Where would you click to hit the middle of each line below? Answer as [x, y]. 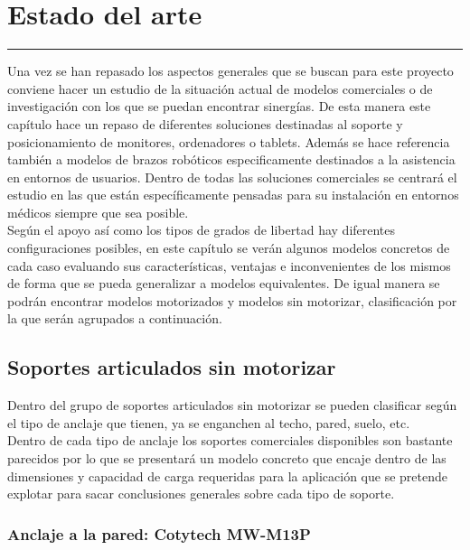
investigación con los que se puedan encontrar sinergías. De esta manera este [219, 106]
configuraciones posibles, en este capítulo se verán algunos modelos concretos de [229, 248]
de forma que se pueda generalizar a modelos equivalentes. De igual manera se [224, 283]
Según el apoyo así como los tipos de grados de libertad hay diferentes [202, 230]
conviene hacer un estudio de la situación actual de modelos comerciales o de [220, 88]
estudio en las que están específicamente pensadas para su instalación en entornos [233, 195]
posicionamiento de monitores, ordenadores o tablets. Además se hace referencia [229, 141]
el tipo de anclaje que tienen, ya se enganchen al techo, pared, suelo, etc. [209, 422]
